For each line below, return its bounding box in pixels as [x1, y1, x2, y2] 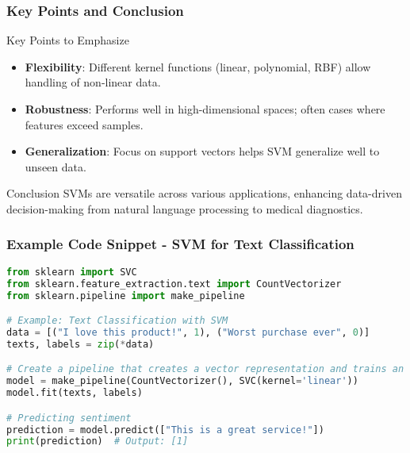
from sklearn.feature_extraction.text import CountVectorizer [6, 278, 342, 290]
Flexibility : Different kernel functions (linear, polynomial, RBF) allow [25, 58, 371, 75]
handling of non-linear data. [25, 74, 161, 90]
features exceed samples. [25, 116, 144, 132]
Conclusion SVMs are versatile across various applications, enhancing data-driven [6, 185, 402, 202]
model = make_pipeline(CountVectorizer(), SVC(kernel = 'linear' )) [6, 375, 358, 387]
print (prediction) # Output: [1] [6, 436, 189, 447]
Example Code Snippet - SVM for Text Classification [6, 234, 354, 254]
